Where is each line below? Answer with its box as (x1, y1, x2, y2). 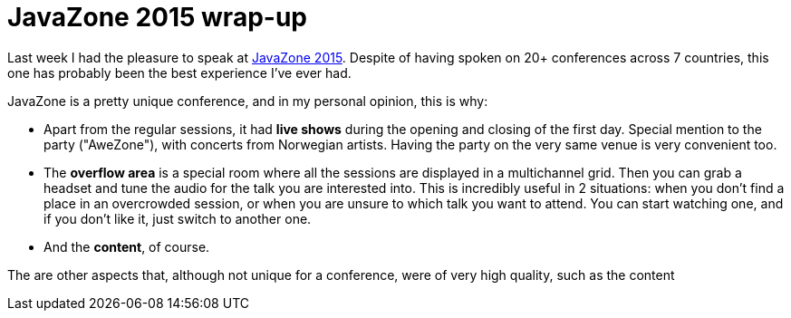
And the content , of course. (43, 238, 210, 255)
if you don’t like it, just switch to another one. (43, 210, 312, 226)
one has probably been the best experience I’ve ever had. (7, 64, 352, 81)
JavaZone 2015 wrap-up (7, 2, 307, 33)
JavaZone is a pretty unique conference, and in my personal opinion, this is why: (7, 92, 488, 109)
